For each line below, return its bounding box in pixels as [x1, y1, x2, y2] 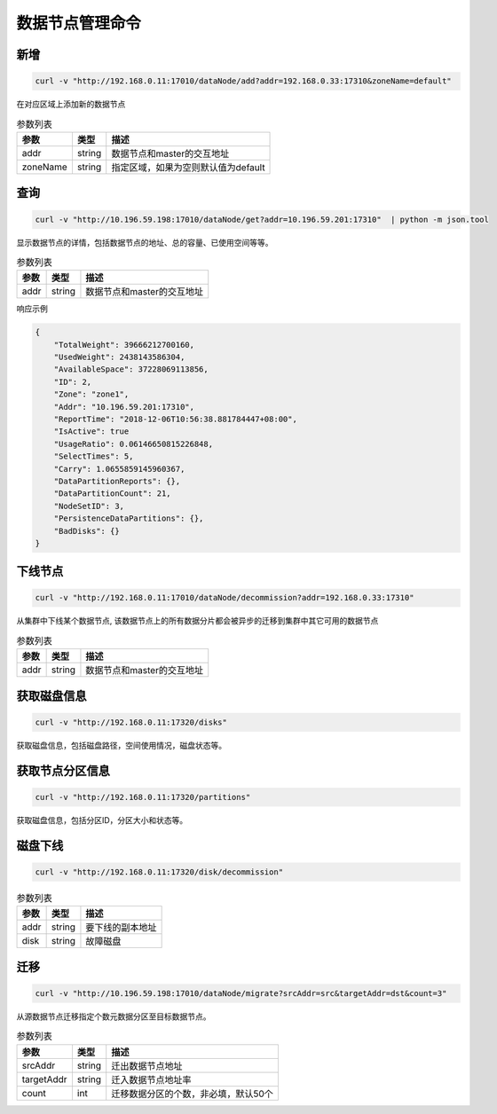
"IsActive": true [53, 427, 130, 436]
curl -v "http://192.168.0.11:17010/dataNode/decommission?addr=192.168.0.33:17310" [35, 592, 414, 603]
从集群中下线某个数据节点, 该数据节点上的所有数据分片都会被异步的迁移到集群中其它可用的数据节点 [16, 616, 379, 626]
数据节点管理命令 [16, 13, 142, 33]
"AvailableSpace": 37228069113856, [53, 365, 209, 374]
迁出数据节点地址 [111, 1060, 183, 1072]
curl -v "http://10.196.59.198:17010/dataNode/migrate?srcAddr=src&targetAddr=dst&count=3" [35, 988, 447, 998]
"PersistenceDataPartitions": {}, [53, 514, 204, 523]
